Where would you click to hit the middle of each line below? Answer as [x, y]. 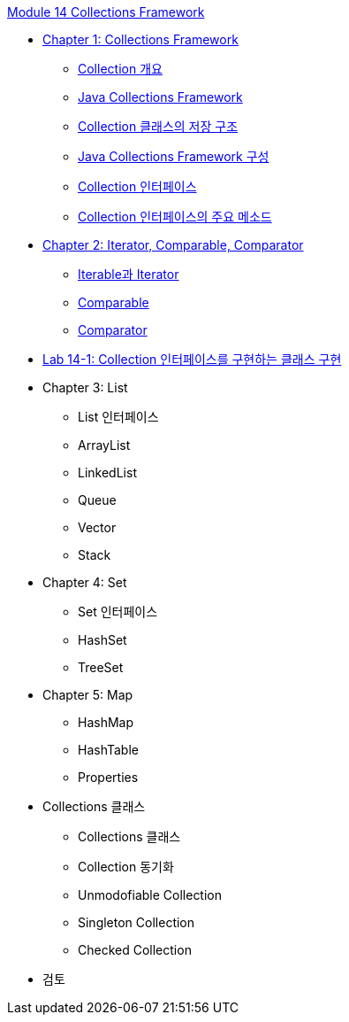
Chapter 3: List [85, 387]
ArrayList [104, 445]
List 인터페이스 [118, 417]
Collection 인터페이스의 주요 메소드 [175, 217]
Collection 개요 [120, 69]
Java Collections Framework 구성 [174, 156]
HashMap [106, 722]
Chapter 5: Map [88, 695]
